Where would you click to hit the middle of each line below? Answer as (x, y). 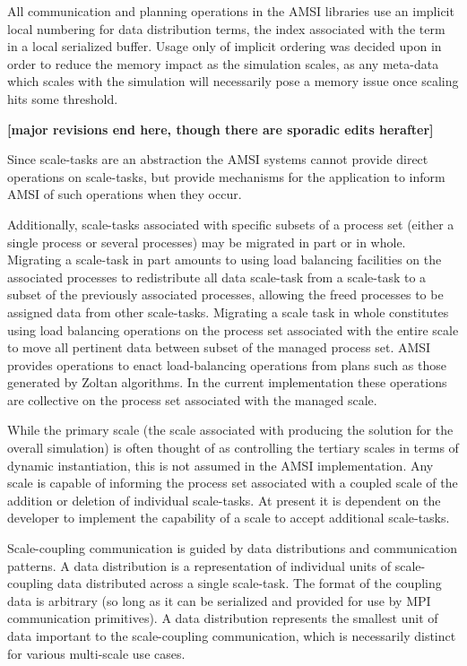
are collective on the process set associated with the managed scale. (192, 399)
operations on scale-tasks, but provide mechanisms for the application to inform (226, 176)
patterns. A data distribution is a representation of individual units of (199, 565)
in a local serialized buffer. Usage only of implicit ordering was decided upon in (225, 46)
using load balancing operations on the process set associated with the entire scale (233, 329)
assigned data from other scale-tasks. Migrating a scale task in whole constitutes (228, 311)
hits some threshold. (63, 98)
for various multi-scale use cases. (96, 653)
